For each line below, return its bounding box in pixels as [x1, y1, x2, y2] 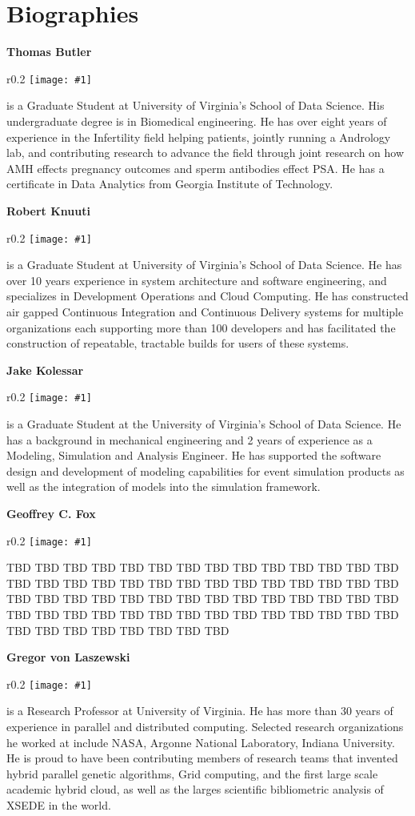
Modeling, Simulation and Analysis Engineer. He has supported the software [6, 447, 381, 464]
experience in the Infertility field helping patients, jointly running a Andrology [6, 128, 391, 145]
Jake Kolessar [6, 361, 84, 378]
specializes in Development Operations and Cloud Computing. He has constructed [6, 287, 409, 304]
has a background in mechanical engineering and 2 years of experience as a [6, 431, 373, 448]
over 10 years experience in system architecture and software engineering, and [6, 271, 387, 288]
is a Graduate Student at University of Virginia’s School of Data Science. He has [6, 256, 402, 273]
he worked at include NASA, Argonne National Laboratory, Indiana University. [6, 734, 395, 750]
